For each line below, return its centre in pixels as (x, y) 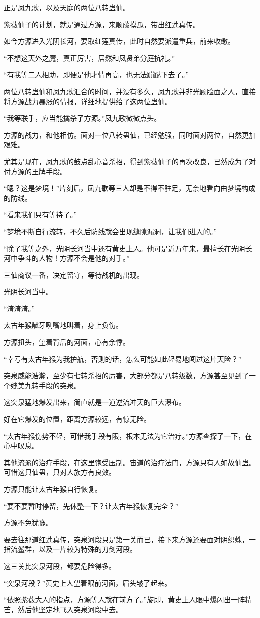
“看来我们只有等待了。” (41, 215)
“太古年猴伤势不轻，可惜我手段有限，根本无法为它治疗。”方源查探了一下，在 (128, 436)
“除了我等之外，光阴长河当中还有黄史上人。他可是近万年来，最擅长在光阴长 (128, 248)
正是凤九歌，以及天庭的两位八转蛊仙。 (67, 7)
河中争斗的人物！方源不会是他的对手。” (67, 258)
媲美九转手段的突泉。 (46, 385)
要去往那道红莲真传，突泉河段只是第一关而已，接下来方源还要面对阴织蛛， (126, 539)
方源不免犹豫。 (28, 523)
